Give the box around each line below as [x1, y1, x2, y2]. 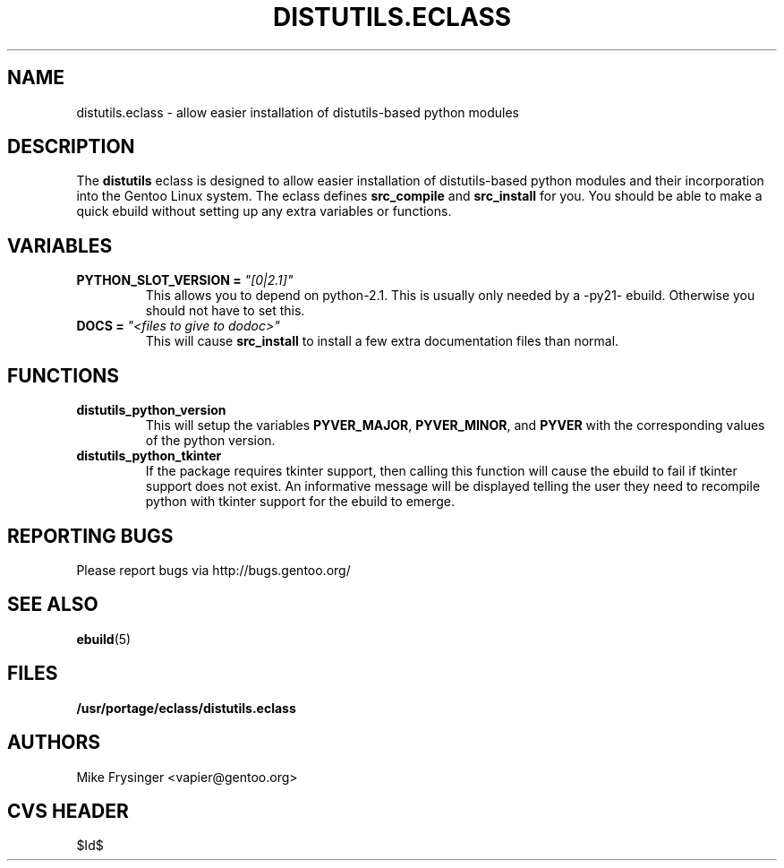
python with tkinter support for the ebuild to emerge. [145, 494, 456, 510]
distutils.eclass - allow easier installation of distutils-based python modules [76, 104, 519, 120]
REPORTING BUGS [7, 524, 174, 547]
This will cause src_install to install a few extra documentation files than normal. [145, 333, 619, 349]
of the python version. [145, 433, 276, 449]
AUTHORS [7, 731, 101, 754]
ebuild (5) [76, 631, 132, 647]
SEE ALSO [7, 593, 98, 616]
